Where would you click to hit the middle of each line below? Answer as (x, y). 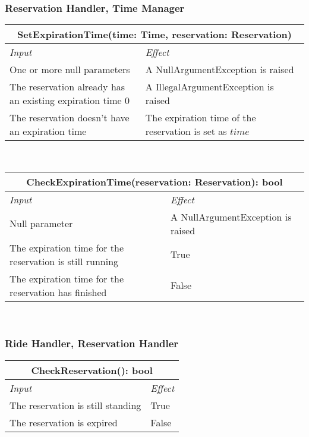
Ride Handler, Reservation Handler (92, 343)
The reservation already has (67, 87)
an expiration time (48, 131)
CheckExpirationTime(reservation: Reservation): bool (154, 181)
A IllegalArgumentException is (209, 87)
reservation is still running (64, 261)
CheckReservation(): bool (92, 370)
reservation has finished (58, 292)
